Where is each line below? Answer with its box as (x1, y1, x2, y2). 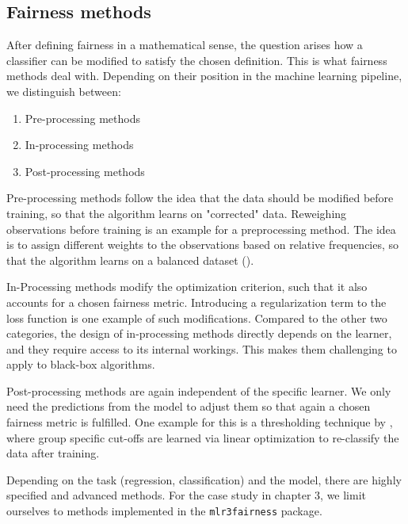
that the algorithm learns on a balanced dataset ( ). (6, 251, 254, 268)
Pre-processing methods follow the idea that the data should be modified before (6, 189, 394, 206)
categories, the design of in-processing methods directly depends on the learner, (6, 325, 392, 342)
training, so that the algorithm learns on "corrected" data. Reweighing (6, 205, 347, 221)
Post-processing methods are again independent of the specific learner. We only (6, 382, 391, 399)
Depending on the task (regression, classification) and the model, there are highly (6, 471, 402, 488)
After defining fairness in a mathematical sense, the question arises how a (6, 36, 363, 53)
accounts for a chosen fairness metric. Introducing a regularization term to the (6, 293, 387, 310)
